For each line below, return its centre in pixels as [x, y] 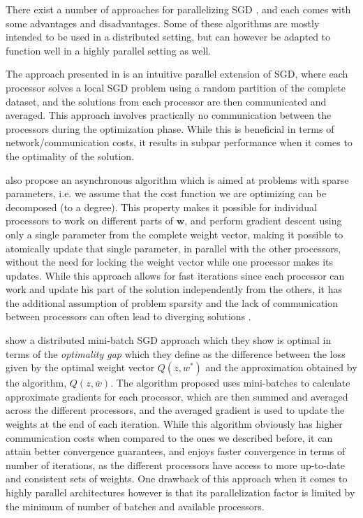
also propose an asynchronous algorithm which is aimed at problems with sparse [177, 179]
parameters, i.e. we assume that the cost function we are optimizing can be [166, 193]
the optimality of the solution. [70, 156]
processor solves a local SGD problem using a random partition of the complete [176, 87]
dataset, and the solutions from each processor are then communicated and [166, 101]
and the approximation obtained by [281, 367]
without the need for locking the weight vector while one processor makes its [170, 262]
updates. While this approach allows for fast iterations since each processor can [175, 275]
